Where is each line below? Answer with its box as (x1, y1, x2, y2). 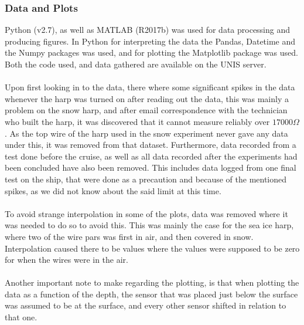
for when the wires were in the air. (5, 253, 128, 266)
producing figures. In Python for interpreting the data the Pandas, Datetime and (5, 35, 296, 47)
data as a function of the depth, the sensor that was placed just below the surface (5, 287, 298, 300)
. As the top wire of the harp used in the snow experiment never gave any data (5, 127, 288, 139)
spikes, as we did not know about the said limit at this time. (5, 184, 221, 197)
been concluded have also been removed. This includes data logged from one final (5, 161, 296, 174)
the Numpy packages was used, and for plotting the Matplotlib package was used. (5, 46, 298, 59)
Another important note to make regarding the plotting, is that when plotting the (5, 276, 299, 289)
